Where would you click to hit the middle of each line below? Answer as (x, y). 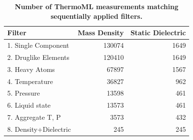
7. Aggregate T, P (34, 117)
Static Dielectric (158, 33)
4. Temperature (30, 81)
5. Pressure (24, 93)
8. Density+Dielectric (39, 129)
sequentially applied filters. (96, 16)
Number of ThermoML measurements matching (96, 6)
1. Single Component (38, 45)
